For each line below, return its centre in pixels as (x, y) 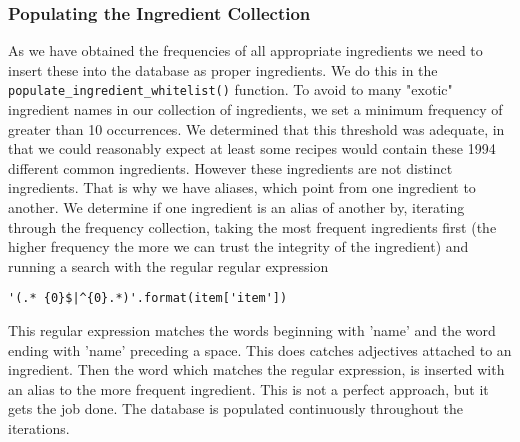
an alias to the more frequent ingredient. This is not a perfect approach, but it (248, 388)
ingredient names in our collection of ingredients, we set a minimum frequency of (255, 109)
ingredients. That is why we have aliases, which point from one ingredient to (242, 187)
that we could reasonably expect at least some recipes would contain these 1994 (252, 148)
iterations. (39, 428)
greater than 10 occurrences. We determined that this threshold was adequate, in (256, 128)
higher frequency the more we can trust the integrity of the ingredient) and (238, 246)
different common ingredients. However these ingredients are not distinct (230, 167)
